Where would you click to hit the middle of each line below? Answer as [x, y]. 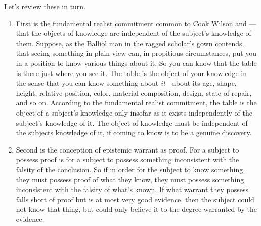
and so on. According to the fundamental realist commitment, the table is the [136, 103]
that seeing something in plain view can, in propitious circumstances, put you [136, 53]
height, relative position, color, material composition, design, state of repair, [134, 92]
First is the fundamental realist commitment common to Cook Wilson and [131, 23]
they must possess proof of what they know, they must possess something [130, 179]
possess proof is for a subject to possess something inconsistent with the [127, 159]
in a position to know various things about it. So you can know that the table [136, 63]
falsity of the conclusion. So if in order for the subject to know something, [130, 169]
